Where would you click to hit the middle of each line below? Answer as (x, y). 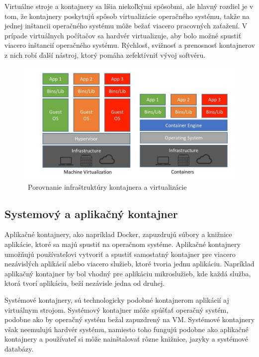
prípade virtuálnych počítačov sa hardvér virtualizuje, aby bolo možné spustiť (123, 35)
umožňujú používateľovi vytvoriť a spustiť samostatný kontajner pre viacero (120, 254)
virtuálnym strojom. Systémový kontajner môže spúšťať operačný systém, (117, 309)
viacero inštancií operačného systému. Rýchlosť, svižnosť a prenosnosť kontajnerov (130, 45)
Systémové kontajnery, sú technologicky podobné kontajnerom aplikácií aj (117, 300)
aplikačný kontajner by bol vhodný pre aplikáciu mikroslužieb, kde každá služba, (128, 273)
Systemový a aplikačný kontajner (91, 213)
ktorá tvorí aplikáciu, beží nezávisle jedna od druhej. (85, 283)
